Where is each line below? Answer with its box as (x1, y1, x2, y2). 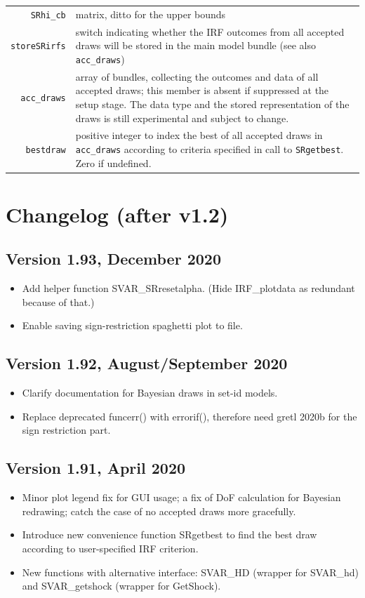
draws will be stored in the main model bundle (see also (75, 38, 316, 53)
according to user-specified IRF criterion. (22, 541, 199, 556)
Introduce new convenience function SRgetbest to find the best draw (22, 527, 317, 542)
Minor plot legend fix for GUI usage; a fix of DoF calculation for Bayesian (22, 490, 341, 505)
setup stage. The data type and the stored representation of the (75, 96, 350, 111)
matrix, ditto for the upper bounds (75, 6, 226, 21)
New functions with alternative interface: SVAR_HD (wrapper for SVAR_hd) (22, 564, 359, 579)
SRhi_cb (30, 10, 66, 20)
